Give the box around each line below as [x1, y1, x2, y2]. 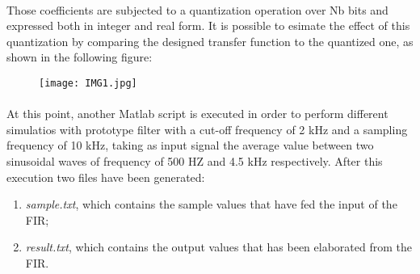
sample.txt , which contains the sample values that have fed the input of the [25, 196, 397, 213]
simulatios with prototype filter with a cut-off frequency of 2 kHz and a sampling [6, 120, 408, 137]
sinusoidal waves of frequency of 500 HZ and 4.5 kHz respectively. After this [6, 153, 383, 169]
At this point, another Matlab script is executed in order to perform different [6, 105, 388, 122]
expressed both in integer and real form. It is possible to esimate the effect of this [6, 17, 410, 34]
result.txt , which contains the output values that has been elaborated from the [25, 238, 412, 255]
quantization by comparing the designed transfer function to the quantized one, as [6, 32, 414, 49]
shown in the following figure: [6, 48, 153, 65]
